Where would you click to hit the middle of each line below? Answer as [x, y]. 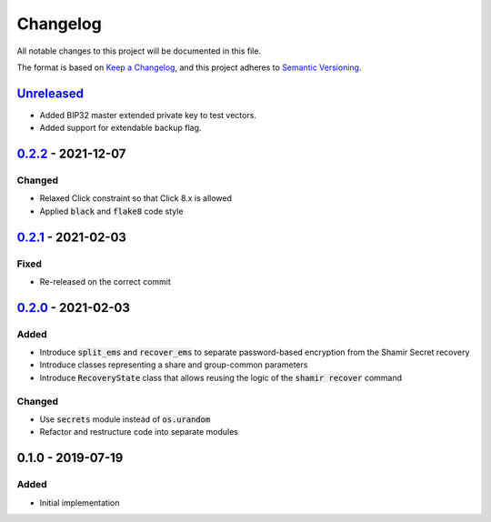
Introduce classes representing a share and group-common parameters [174, 365]
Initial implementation [80, 502]
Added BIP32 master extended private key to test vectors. [148, 115]
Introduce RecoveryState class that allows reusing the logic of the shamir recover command [221, 377]
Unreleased [50, 93]
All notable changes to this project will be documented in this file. [139, 51]
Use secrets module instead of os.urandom [125, 419]
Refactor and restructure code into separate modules [139, 432]
